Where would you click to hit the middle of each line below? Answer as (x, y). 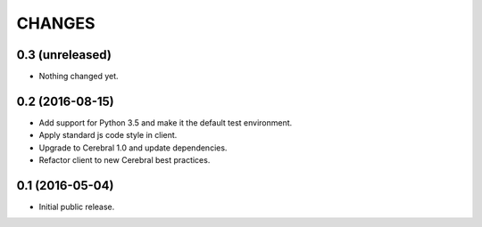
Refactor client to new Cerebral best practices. (125, 160)
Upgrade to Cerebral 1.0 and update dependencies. (133, 148)
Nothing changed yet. (79, 77)
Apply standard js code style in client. (108, 135)
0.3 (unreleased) (64, 55)
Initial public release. (77, 207)
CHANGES (56, 23)
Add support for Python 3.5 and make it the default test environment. (166, 122)
